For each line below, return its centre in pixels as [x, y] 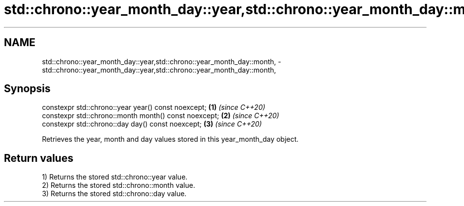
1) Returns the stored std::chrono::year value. [115, 177]
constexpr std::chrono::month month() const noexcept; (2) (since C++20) [160, 116]
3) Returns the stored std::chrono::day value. [114, 194]
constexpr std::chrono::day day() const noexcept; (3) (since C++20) [152, 124]
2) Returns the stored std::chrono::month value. [118, 185]
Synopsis [27, 89]
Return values [39, 158]
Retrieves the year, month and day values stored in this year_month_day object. [170, 139]
